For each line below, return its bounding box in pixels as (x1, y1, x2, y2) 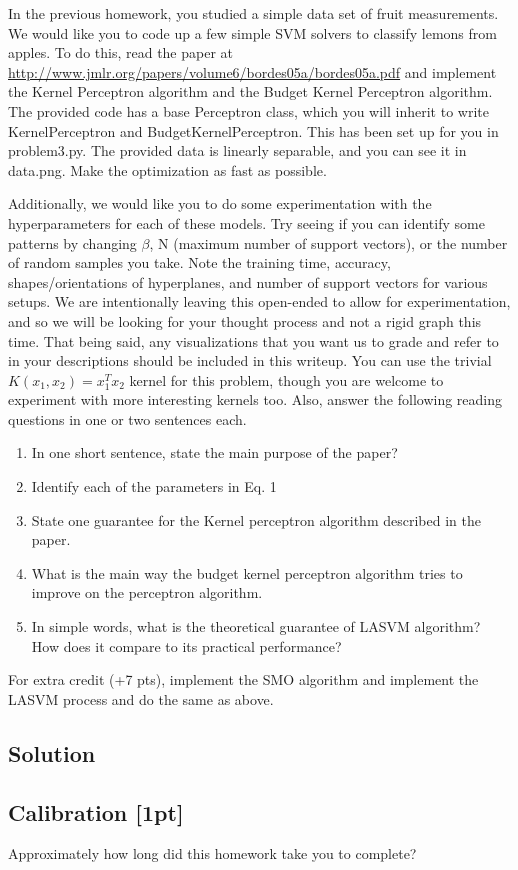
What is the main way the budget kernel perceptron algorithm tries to (31, 562, 463, 583)
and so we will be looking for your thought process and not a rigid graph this (8, 310, 482, 331)
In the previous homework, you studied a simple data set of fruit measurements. (8, 3, 499, 23)
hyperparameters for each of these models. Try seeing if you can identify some (8, 212, 485, 233)
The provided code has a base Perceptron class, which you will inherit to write (8, 100, 489, 121)
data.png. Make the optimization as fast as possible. (8, 159, 327, 180)
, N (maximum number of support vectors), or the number (149, 232, 508, 253)
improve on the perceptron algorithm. (31, 582, 263, 603)
